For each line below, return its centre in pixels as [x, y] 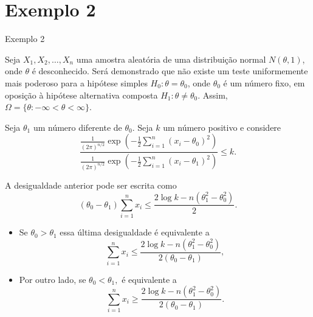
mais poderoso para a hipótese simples [76, 82]
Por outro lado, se [53, 279]
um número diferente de [77, 127]
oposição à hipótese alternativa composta [81, 95]
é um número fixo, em [264, 82]
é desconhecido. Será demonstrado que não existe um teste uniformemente [170, 71]
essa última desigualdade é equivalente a [135, 232]
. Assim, [213, 95]
